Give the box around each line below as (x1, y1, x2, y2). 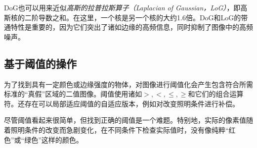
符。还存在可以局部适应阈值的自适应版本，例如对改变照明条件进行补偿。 (4, 98, 239, 108)
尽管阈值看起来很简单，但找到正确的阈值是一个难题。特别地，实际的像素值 (4, 115, 246, 125)
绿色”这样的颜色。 (24, 134, 83, 145)
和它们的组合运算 (188, 89, 244, 99)
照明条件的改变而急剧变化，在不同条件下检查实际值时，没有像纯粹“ (10, 124, 229, 135)
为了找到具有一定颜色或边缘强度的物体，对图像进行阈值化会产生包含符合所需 (4, 79, 253, 89)
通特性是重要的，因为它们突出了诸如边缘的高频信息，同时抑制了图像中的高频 (4, 22, 253, 32)
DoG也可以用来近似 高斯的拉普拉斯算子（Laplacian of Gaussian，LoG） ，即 (4, 2, 241, 12)
